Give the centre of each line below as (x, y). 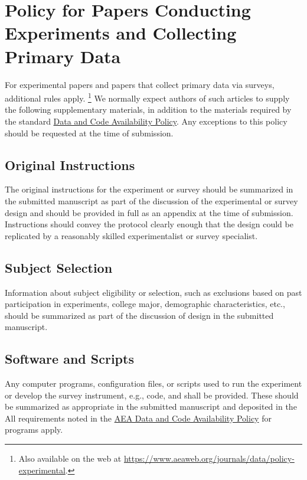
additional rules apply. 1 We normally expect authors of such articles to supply (147, 97)
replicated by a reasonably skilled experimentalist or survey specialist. (131, 235)
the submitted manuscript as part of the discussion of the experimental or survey (151, 200)
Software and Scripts (69, 359)
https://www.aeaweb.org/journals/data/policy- (209, 458)
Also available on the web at (70, 458)
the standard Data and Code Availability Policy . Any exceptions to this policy (146, 121)
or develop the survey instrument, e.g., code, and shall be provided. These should (152, 395)
